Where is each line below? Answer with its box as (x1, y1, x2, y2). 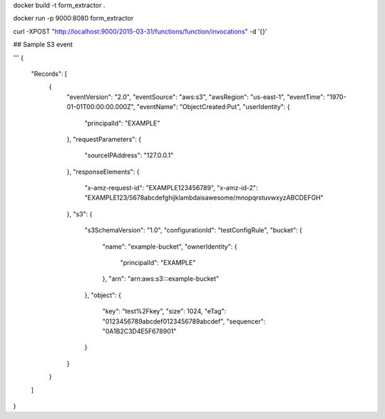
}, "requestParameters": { (66, 135, 142, 143)
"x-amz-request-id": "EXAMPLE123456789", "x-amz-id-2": (84, 184, 258, 192)
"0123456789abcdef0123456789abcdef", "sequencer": (102, 317, 266, 326)
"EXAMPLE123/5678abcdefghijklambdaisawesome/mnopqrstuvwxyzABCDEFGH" (84, 193, 324, 202)
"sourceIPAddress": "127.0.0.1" (84, 151, 174, 160)
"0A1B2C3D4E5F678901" (102, 326, 177, 335)
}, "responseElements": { (66, 167, 140, 176)
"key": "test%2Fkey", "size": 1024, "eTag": (102, 307, 227, 316)
